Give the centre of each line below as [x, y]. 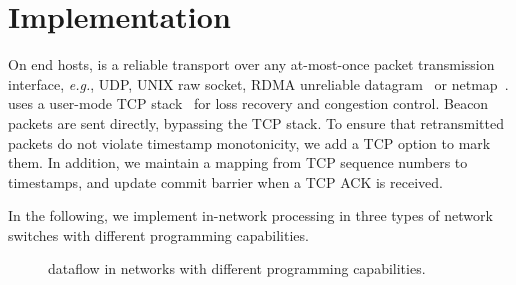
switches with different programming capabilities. [158, 234]
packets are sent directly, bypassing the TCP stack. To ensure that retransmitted [256, 122]
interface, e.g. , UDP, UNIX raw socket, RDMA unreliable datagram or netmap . [258, 83]
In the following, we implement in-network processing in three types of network [250, 215]
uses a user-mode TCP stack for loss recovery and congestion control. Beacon [248, 103]
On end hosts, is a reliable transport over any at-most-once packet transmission [251, 64]
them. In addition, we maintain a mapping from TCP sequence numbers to [238, 162]
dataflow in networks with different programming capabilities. [237, 268]
